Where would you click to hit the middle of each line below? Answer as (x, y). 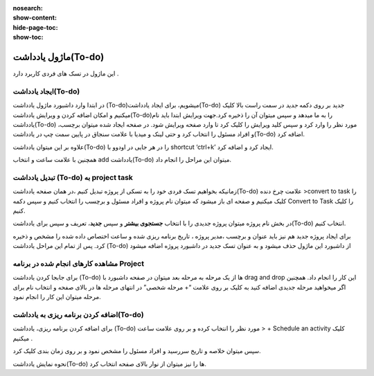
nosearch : (28, 8)
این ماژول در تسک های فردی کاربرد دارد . (66, 73)
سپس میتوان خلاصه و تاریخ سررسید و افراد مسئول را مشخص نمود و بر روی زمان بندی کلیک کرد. (137, 351)
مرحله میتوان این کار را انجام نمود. (57, 297)
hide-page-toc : (35, 27)
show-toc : (28, 37)
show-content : (35, 18)
